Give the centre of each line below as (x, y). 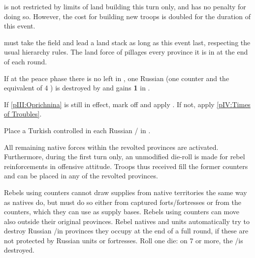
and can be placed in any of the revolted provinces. (81, 176)
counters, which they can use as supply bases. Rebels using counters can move (122, 212)
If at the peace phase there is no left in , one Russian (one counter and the (117, 78)
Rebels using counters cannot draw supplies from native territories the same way (126, 192)
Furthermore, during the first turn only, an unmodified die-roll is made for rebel (125, 157)
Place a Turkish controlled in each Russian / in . (77, 130)
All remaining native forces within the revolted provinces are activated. (111, 147)
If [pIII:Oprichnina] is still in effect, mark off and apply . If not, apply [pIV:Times (127, 104)
